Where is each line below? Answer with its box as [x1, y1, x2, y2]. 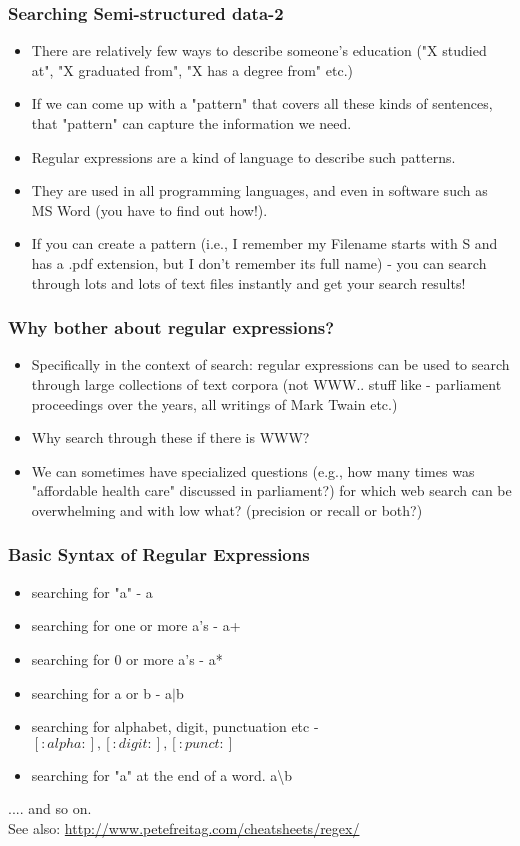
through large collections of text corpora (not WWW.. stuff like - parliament [31, 373, 502, 394]
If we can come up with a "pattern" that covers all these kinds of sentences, [31, 93, 493, 114]
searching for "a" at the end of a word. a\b [31, 764, 293, 785]
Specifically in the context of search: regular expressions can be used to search [31, 354, 510, 375]
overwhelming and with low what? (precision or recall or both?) [31, 499, 423, 520]
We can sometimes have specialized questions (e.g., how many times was [31, 460, 475, 481]
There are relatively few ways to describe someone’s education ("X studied [31, 40, 487, 61]
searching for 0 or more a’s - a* [31, 648, 223, 669]
